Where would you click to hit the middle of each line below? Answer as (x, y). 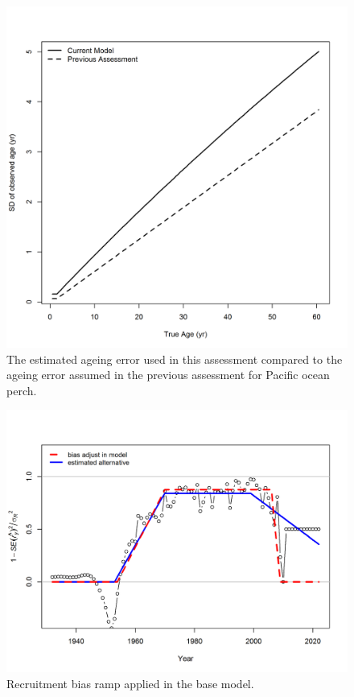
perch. (22, 390)
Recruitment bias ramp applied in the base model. (130, 683)
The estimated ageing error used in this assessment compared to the (175, 359)
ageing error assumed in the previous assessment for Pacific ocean (168, 375)
